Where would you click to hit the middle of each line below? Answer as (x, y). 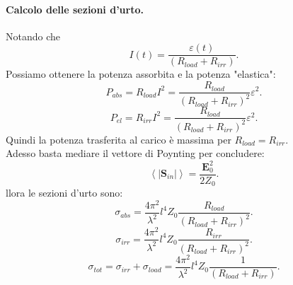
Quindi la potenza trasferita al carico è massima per (119, 139)
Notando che (33, 36)
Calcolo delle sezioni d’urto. (75, 9)
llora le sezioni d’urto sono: (64, 193)
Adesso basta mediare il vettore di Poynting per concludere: (135, 153)
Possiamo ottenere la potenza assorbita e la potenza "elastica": (141, 74)
